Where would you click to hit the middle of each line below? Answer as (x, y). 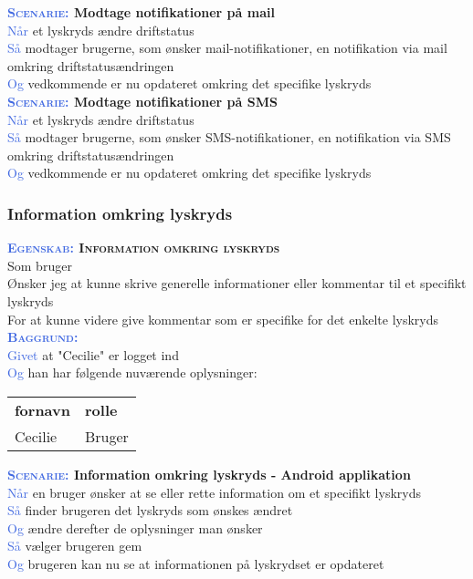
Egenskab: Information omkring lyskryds (144, 248)
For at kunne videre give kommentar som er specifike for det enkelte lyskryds (223, 319)
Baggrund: (43, 337)
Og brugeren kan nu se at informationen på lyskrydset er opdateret (196, 563)
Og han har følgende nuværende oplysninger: (132, 372)
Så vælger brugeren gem (75, 546)
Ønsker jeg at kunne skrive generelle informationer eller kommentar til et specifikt (237, 283)
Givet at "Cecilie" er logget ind (93, 354)
